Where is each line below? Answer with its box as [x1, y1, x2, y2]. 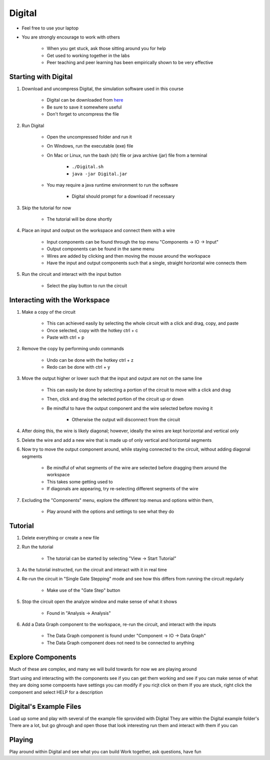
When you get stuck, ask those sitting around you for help [46, 46, 166, 52]
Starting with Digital [9, 73, 73, 81]
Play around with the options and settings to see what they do [46, 508, 174, 514]
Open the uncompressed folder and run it [46, 134, 132, 140]
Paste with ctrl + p [46, 334, 84, 340]
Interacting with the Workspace [9, 296, 110, 304]
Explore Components [9, 653, 76, 661]
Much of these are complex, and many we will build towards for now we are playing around [9, 666, 197, 672]
